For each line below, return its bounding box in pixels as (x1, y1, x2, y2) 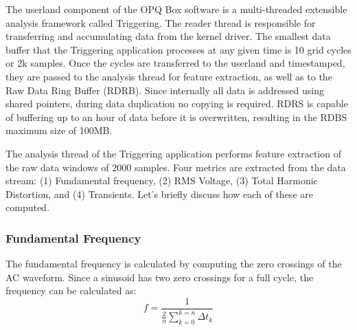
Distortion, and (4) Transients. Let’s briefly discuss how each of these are (5, 186, 313, 201)
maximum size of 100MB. (5, 123, 113, 137)
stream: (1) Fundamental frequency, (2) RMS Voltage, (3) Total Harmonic (5, 173, 318, 188)
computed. (5, 200, 49, 214)
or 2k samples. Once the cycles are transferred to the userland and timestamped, (5, 56, 345, 70)
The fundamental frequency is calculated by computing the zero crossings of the (5, 256, 342, 271)
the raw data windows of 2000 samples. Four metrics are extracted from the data (5, 159, 346, 174)
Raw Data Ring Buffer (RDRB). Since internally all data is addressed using (5, 82, 324, 97)
